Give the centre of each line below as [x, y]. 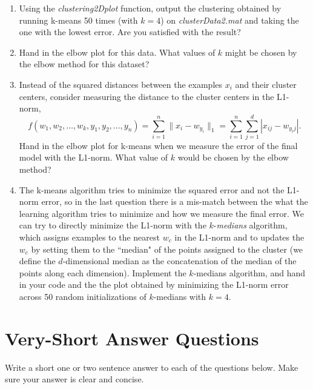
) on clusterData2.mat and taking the [230, 20]
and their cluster [266, 84]
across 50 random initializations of [83, 296]
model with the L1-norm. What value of [94, 157]
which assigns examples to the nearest [89, 237]
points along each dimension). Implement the [103, 272]
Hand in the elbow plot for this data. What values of [117, 52]
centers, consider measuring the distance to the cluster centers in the [147, 96]
